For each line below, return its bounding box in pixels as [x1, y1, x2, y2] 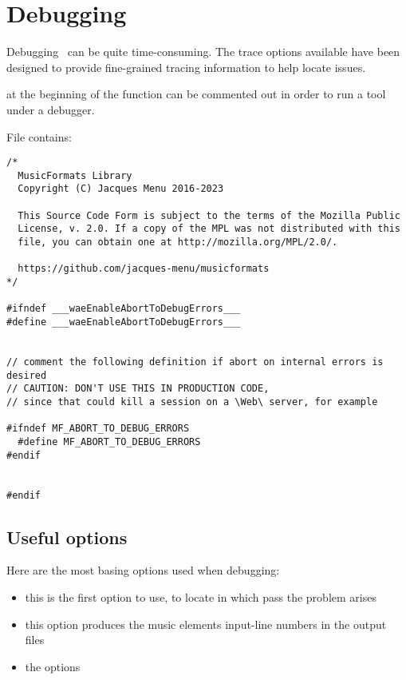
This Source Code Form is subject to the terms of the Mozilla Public [18, 209, 400, 221]
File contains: [6, 128, 72, 145]
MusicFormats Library [18, 169, 132, 181]
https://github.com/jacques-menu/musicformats [18, 263, 270, 275]
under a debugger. [6, 101, 95, 117]
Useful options [6, 524, 128, 549]
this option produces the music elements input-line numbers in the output [25, 615, 387, 632]
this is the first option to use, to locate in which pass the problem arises [25, 588, 376, 605]
